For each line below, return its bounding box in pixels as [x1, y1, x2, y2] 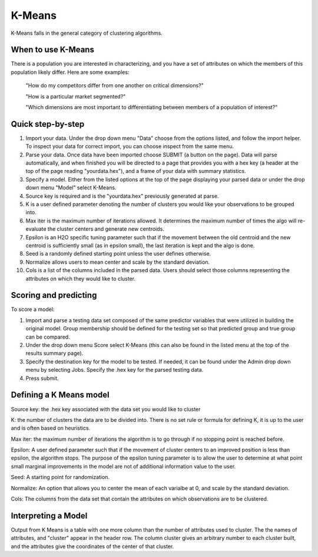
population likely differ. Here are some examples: [11, 68, 130, 76]
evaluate [25, 225, 47, 232]
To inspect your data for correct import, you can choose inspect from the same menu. [25, 143, 234, 150]
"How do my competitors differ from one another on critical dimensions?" [25, 82, 204, 89]
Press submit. [25, 375, 59, 382]
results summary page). [25, 350, 84, 357]
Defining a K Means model [11, 390, 110, 400]
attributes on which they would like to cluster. [25, 275, 135, 282]
